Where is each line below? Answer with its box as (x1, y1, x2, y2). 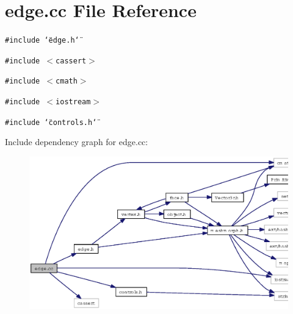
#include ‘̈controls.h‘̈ (5, 118, 97, 127)
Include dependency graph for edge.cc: (5, 135, 148, 148)
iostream (56, 98, 91, 107)
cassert (56, 56, 87, 65)
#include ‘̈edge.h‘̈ (5, 36, 79, 45)
